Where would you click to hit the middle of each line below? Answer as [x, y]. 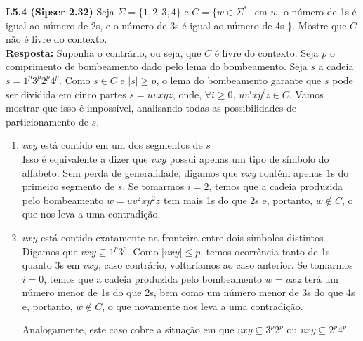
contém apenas [291, 172]
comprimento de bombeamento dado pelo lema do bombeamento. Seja [157, 66]
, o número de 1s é [317, 11]
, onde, [187, 94]
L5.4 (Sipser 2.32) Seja [60, 11]
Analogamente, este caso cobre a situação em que [128, 329]
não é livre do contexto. [57, 39]
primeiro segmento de [68, 186]
